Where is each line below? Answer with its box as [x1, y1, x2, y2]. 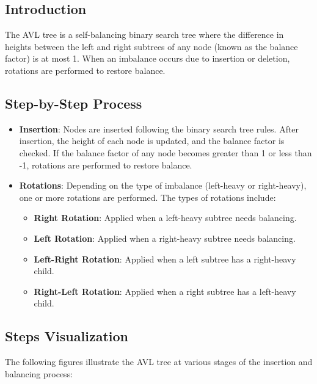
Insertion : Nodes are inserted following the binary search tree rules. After [19, 122, 299, 135]
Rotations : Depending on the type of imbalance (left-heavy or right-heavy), [19, 179, 307, 192]
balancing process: [5, 367, 73, 380]
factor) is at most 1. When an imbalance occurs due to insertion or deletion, [5, 52, 290, 65]
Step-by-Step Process [5, 93, 142, 112]
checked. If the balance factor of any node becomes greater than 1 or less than [19, 146, 312, 159]
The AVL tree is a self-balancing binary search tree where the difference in [5, 28, 284, 41]
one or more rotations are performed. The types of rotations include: [19, 190, 276, 203]
